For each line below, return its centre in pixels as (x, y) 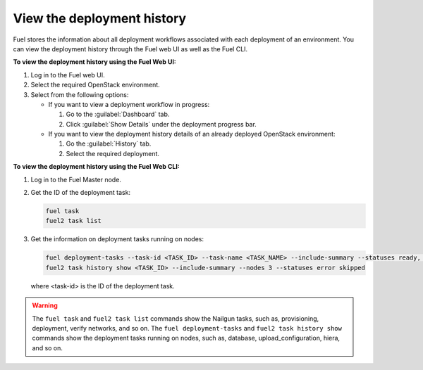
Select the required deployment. (113, 153)
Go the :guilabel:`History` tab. (109, 143)
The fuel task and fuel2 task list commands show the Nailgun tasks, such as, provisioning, (176, 318)
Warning (45, 305)
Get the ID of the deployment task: (80, 193)
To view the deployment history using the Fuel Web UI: (94, 62)
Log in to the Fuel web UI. (68, 75)
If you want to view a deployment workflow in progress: (129, 104)
